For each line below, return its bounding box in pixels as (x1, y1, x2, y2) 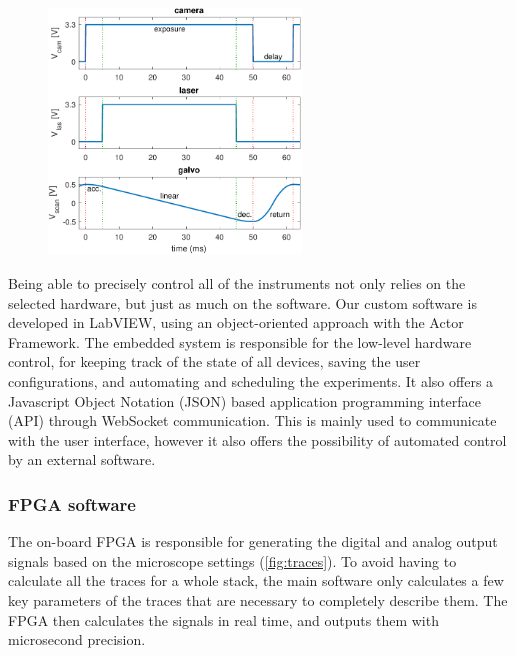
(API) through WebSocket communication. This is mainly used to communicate (8, 410, 497, 431)
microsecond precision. (8, 629, 146, 650)
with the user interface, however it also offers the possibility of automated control (8, 429, 507, 450)
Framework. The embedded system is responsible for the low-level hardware (8, 331, 472, 352)
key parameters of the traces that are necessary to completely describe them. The (8, 589, 508, 610)
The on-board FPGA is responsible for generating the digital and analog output (8, 531, 498, 552)
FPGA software (8, 491, 136, 516)
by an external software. (8, 449, 156, 470)
